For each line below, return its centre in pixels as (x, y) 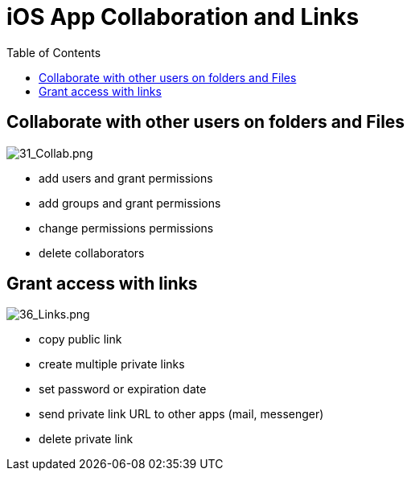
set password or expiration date (123, 389)
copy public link (80, 339)
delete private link (86, 439)
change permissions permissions (126, 228)
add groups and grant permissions (130, 203)
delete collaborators (92, 253)
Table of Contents (54, 52)
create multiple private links (112, 364)
